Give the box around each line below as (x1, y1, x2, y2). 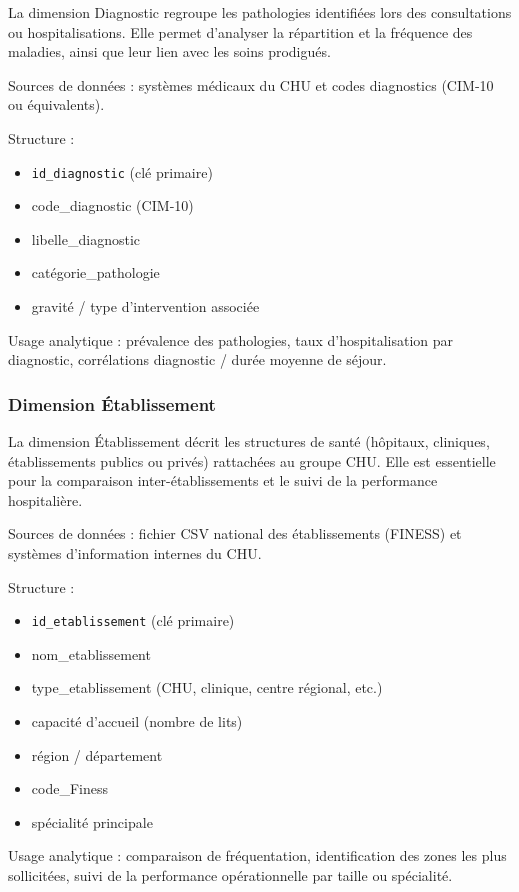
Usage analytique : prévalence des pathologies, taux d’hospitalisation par (8, 329, 453, 350)
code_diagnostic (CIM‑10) (31, 195, 194, 216)
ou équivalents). (8, 94, 105, 115)
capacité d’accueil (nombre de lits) (31, 711, 243, 731)
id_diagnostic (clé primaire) (31, 161, 213, 182)
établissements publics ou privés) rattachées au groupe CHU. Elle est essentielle (8, 450, 496, 471)
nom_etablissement (31, 643, 151, 664)
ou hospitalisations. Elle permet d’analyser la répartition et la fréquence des (8, 21, 473, 42)
